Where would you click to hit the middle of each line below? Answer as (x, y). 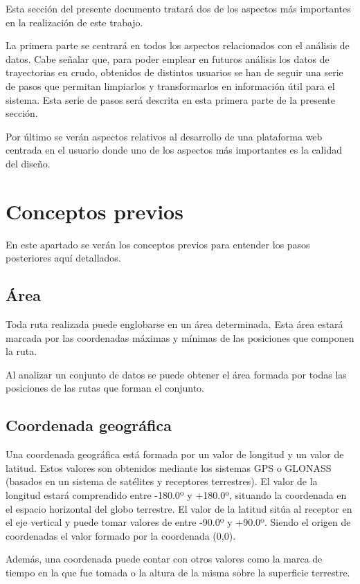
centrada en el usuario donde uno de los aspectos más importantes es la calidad (174, 150)
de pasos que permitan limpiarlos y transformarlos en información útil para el (170, 85)
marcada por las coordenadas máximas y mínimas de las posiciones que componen (180, 337)
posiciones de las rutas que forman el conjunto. (105, 388)
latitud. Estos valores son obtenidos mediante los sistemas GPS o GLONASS (169, 467)
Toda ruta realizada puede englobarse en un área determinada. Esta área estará (174, 324)
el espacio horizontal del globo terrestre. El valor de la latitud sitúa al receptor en (179, 508)
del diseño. (28, 163)
